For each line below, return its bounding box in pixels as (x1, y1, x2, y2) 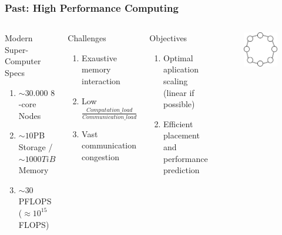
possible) (163, 98, 195, 110)
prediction (163, 164, 200, 176)
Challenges (68, 32, 106, 44)
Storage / (18, 140, 53, 153)
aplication (163, 63, 199, 75)
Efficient (163, 117, 193, 130)
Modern (5, 32, 33, 44)
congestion (82, 150, 119, 163)
